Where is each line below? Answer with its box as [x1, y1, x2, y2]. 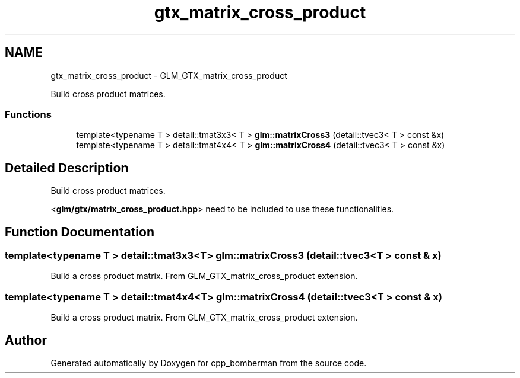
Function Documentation [5, 224, 154, 239]
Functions [5, 108, 52, 120]
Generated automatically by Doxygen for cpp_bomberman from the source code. [50, 358, 367, 368]
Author [5, 332, 47, 348]
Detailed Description [5, 160, 129, 175]
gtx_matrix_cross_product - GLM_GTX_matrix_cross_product [50, 70, 287, 81]
